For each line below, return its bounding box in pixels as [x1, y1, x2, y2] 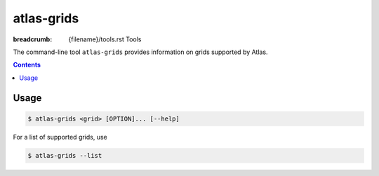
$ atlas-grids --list [27, 151, 102, 159]
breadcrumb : [13, 35, 53, 43]
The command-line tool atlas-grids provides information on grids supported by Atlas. [13, 48, 268, 56]
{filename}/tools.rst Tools [68, 35, 142, 43]
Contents [13, 60, 41, 69]
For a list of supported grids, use [13, 133, 108, 141]
